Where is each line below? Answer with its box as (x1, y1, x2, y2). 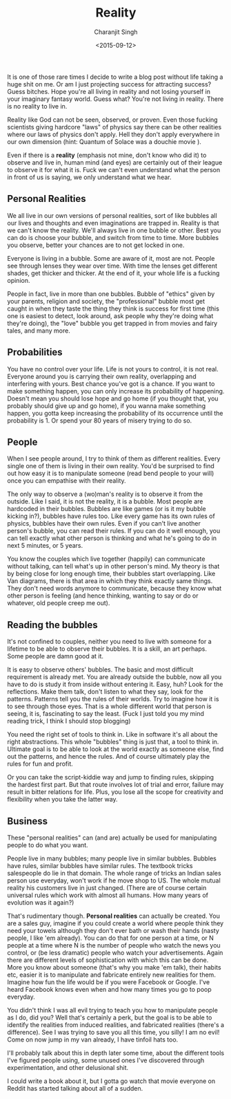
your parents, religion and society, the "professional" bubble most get (7, 297, 205, 305)
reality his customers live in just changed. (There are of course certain (7, 884, 207, 892)
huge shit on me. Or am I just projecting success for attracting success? (7, 80, 212, 88)
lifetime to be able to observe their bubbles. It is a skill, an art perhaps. (7, 645, 207, 653)
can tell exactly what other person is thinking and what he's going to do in (7, 534, 217, 542)
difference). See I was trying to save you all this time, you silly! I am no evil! (7, 1028, 220, 1036)
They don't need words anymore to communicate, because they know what (7, 584, 222, 593)
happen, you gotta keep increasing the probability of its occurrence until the (7, 409, 223, 417)
